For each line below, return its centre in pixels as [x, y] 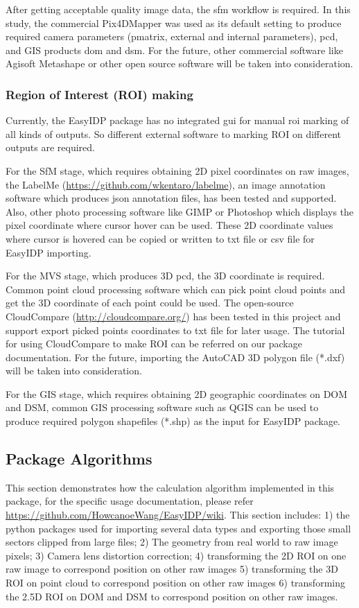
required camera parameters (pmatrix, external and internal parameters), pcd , [172, 36]
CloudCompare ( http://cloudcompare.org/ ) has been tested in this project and [173, 316]
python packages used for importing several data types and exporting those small [178, 528]
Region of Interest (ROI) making [99, 94]
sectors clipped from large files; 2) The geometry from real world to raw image [172, 542]
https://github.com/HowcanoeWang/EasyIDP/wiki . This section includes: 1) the [178, 515]
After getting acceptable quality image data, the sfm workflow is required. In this [178, 9]
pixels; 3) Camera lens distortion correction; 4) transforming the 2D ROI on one [176, 555]
